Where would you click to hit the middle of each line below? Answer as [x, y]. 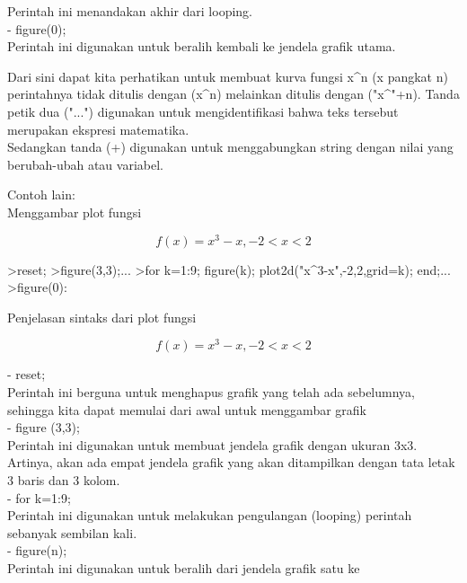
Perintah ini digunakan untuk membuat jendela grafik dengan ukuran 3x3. [212, 444]
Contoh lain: [41, 194]
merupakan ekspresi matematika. [98, 129]
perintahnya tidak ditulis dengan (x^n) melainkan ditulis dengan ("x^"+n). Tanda [233, 94]
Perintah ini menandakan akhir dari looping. [130, 11]
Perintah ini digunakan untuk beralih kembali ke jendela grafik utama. [202, 46]
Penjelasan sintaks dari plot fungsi [102, 317]
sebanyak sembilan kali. [72, 532]
